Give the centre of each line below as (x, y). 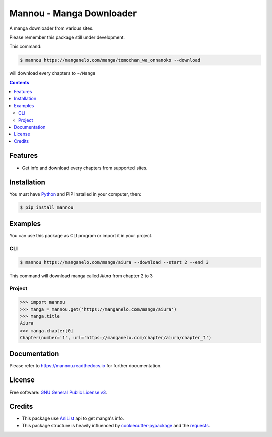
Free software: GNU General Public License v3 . (58, 392)
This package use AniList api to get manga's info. (73, 418)
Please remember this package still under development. (67, 37)
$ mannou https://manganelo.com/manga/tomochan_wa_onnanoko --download (110, 60)
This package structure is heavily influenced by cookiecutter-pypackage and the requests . (116, 425)
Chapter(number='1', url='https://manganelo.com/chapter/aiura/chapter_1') (116, 338)
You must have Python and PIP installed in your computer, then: (75, 194)
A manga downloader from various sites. (51, 28)
